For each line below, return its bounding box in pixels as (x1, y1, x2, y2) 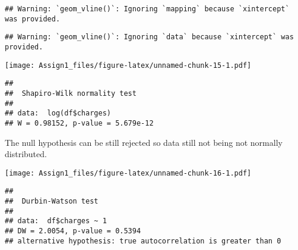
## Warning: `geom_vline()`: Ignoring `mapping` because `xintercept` (5, 5, 290, 13)
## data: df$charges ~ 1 (5, 217, 107, 226)
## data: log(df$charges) (5, 109, 111, 118)
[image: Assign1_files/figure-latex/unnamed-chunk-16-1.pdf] (5, 168, 252, 177)
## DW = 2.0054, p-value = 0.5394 (5, 227, 141, 236)
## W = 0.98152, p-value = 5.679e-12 (5, 118, 154, 127)
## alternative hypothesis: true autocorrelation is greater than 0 (5, 236, 281, 245)
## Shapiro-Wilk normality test (5, 89, 137, 98)
